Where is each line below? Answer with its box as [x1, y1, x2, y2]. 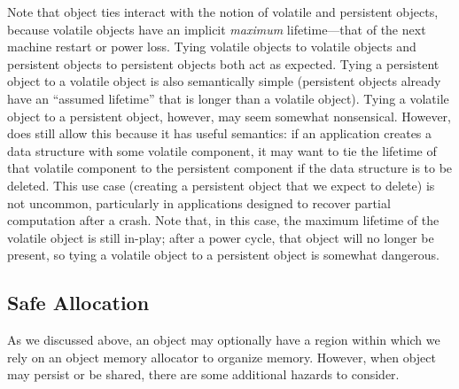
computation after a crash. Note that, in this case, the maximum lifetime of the [7, 211, 440, 230]
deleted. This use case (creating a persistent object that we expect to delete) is [7, 175, 435, 194]
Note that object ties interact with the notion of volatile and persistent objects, [7, 3, 439, 20]
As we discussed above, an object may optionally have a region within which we [7, 331, 440, 349]
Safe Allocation [7, 289, 150, 316]
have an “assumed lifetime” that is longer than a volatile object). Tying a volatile [7, 89, 449, 107]
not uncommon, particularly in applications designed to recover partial [7, 193, 391, 212]
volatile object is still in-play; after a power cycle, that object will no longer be [7, 228, 434, 246]
